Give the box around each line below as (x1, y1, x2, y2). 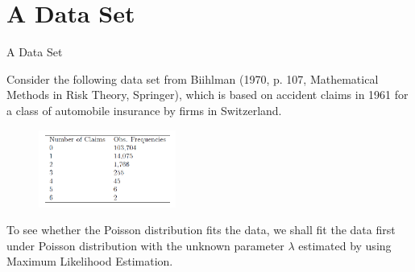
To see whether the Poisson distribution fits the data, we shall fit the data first (6, 221, 396, 238)
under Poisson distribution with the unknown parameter (6, 237, 284, 253)
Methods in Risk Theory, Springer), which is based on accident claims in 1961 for (6, 86, 409, 103)
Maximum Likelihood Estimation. (6, 253, 173, 270)
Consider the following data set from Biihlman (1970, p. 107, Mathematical (6, 70, 379, 87)
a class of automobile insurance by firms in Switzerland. (6, 101, 282, 118)
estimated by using (298, 237, 392, 253)
